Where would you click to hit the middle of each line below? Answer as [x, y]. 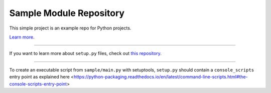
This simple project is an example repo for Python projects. [70, 28]
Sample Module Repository [67, 13]
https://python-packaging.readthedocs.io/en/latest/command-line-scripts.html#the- [161, 77]
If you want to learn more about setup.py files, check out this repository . [85, 53]
